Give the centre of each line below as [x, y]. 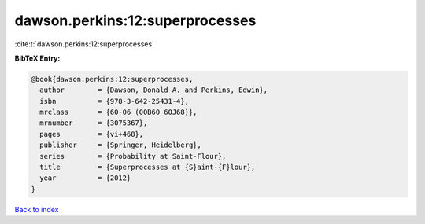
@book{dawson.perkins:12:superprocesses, [112, 79]
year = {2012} [85, 178]
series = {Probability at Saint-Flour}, [133, 156]
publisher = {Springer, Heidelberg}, [121, 145]
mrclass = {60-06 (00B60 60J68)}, [118, 112]
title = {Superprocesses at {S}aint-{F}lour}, [148, 167]
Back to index [37, 209]
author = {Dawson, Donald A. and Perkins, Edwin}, [154, 90]
